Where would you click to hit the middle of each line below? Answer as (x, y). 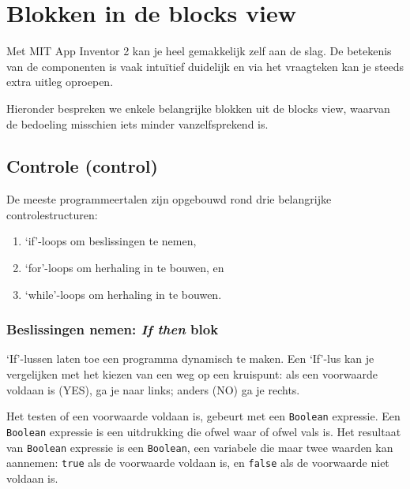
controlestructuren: (52, 214)
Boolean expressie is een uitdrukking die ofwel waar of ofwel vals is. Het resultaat (204, 431)
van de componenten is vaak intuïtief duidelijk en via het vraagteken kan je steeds (205, 66)
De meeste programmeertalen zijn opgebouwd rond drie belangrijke (169, 199)
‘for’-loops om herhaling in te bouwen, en (124, 268)
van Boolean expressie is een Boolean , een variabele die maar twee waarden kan (200, 447)
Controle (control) (82, 166)
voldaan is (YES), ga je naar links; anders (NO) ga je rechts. (153, 389)
